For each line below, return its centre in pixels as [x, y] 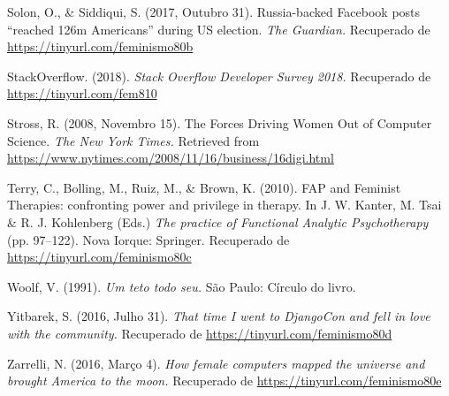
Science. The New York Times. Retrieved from [133, 140]
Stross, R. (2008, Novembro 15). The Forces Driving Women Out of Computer [220, 122]
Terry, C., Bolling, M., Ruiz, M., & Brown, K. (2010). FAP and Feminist [204, 187]
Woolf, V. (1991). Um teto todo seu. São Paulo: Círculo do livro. [182, 286]
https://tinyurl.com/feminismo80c [99, 257]
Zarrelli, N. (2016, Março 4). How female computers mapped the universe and [216, 363]
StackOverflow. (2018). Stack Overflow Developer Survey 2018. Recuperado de [219, 76]
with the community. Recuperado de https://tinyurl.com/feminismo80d [200, 333]
